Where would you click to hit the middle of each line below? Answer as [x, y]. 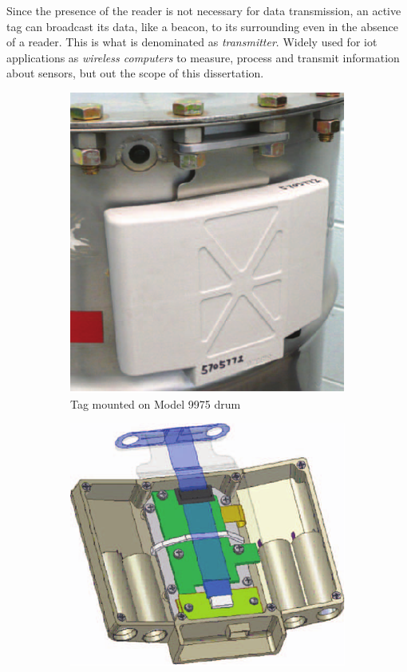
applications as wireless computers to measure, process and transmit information [203, 57]
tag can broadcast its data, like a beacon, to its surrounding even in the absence [202, 26]
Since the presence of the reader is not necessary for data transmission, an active [204, 10]
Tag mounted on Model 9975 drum [156, 403]
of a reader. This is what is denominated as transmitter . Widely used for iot [192, 42]
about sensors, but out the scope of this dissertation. [135, 73]
